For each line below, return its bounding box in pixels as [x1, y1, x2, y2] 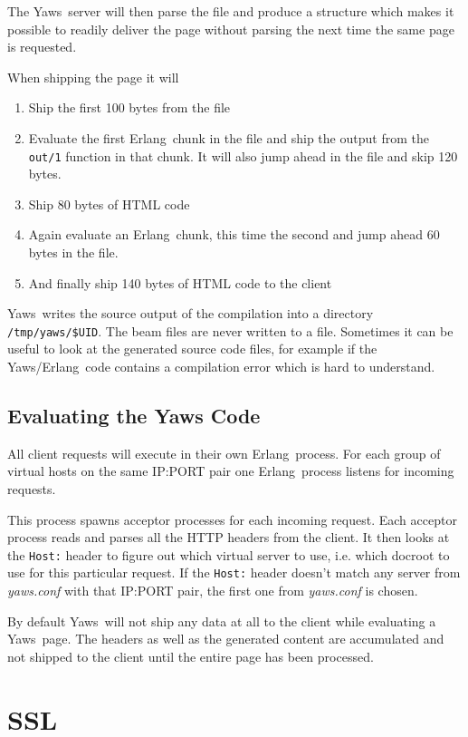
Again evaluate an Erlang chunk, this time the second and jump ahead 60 [28, 225, 440, 244]
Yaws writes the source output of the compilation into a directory [7, 304, 374, 323]
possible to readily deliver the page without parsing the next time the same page [7, 19, 454, 38]
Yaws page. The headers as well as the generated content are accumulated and [7, 629, 444, 648]
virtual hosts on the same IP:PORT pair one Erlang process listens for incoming [7, 461, 454, 480]
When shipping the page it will [7, 67, 179, 86]
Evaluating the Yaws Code [7, 402, 261, 430]
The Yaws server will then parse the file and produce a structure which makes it [7, 2, 454, 20]
